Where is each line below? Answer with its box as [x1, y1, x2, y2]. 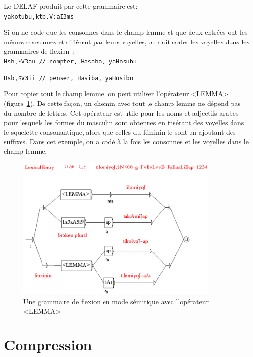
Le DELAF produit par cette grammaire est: [4, 1, 138, 11]
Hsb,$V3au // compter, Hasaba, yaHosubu [4, 58, 137, 65]
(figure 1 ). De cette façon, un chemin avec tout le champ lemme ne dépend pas [4, 98, 241, 108]
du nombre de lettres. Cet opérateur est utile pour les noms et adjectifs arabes [4, 107, 239, 118]
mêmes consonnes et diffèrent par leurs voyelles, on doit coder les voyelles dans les [4, 36, 250, 46]
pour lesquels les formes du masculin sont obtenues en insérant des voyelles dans [4, 117, 244, 127]
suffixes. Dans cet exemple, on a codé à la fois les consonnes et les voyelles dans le [4, 136, 249, 147]
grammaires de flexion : [4, 46, 75, 56]
